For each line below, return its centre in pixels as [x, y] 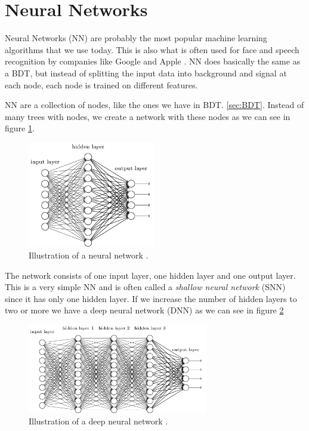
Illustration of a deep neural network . [98, 421]
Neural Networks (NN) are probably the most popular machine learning [136, 38]
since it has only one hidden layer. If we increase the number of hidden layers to [151, 298]
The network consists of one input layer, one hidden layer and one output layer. [150, 275]
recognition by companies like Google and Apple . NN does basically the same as [153, 61]
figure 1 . [20, 128]
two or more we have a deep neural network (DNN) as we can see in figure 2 [144, 310]
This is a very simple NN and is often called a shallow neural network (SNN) [145, 287]
